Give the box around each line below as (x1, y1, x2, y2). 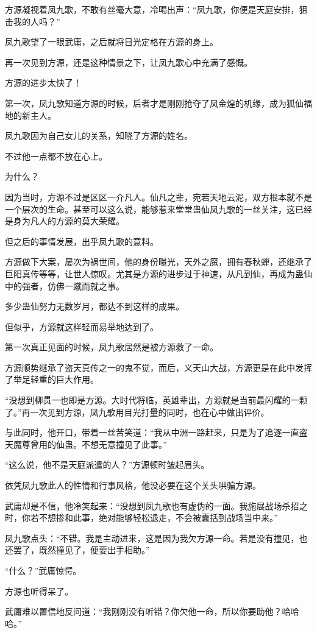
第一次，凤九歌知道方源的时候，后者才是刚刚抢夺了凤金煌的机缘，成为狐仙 (5, 96, 304, 109)
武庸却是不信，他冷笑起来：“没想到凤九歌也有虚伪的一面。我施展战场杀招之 (5, 499, 308, 512)
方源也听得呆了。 (5, 584, 73, 597)
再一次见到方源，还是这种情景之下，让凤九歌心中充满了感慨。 (5, 55, 252, 68)
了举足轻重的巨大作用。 (5, 373, 99, 386)
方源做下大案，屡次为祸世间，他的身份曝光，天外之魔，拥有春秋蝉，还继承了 (5, 255, 312, 268)
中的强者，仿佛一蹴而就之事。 (5, 279, 124, 292)
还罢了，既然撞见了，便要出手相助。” (5, 543, 150, 556)
